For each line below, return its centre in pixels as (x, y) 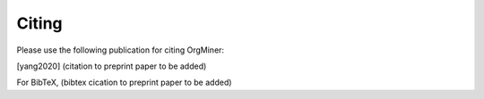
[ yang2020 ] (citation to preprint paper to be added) (112, 66)
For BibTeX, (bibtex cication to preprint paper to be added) (124, 82)
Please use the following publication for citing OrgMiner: (120, 50)
